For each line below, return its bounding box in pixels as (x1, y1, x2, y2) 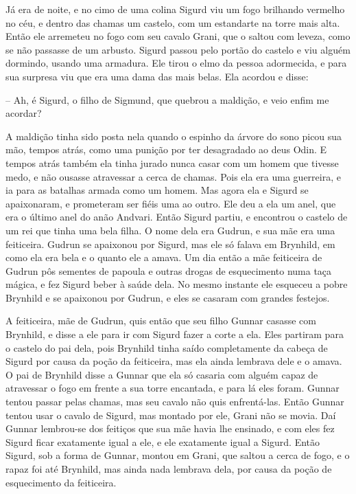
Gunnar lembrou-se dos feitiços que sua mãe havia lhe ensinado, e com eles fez (5, 421, 335, 436)
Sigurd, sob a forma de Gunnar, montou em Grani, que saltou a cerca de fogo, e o (5, 448, 350, 462)
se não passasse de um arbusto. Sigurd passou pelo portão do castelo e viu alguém (5, 42, 351, 56)
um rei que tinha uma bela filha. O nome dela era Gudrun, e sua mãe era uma (5, 223, 335, 237)
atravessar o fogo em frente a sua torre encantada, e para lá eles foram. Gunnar (5, 381, 340, 395)
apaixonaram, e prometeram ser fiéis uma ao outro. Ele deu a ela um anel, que (5, 196, 336, 210)
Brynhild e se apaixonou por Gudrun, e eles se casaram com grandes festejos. (5, 290, 330, 304)
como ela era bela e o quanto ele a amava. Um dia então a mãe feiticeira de (5, 250, 322, 265)
